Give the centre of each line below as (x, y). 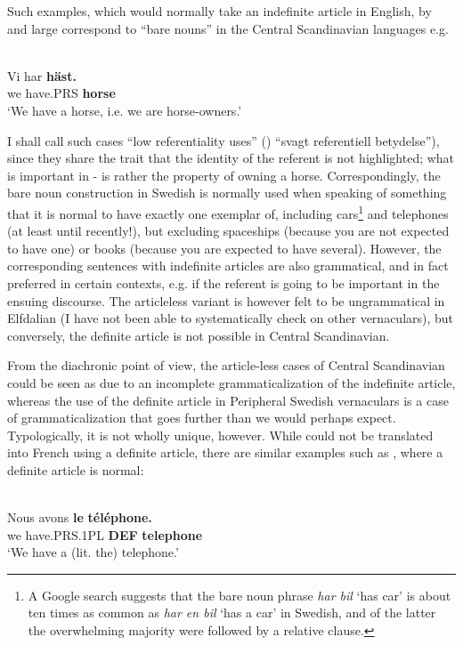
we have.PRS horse (61, 93)
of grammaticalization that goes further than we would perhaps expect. (202, 418)
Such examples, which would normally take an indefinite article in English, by (219, 11)
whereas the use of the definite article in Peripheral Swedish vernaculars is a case (228, 400)
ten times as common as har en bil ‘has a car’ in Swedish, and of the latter (232, 613)
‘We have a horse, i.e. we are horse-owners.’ (125, 110)
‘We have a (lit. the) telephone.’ (93, 552)
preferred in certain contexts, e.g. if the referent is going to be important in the (223, 282)
